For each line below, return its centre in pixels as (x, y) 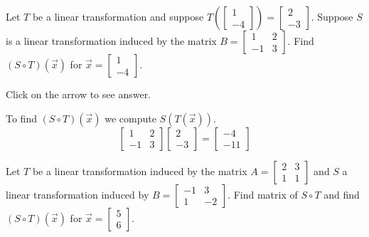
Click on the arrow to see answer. (79, 94)
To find (21, 118)
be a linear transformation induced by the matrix (140, 170)
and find (342, 194)
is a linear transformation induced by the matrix (111, 41)
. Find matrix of (263, 194)
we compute (130, 118)
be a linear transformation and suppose (118, 16)
